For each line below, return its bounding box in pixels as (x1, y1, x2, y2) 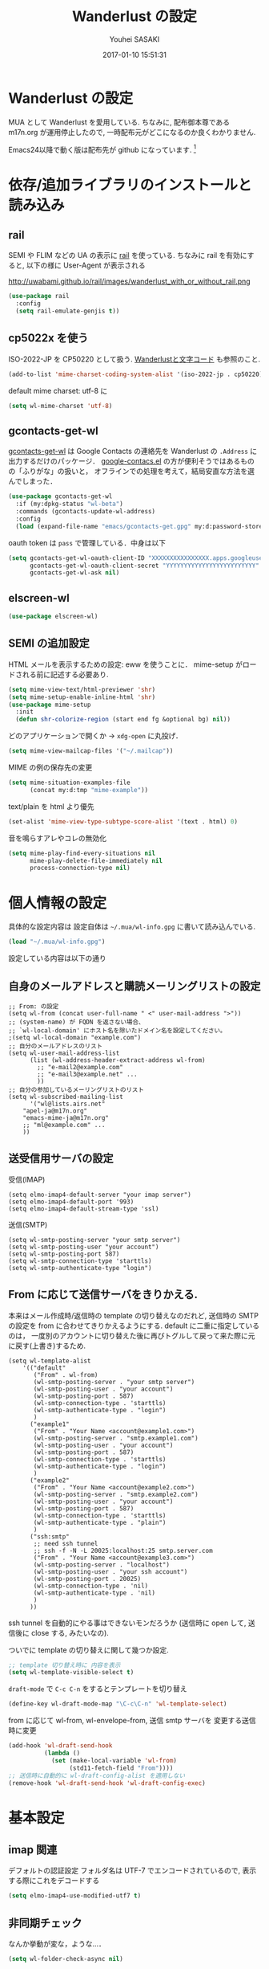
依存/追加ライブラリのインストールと (8, 176, 252, 194)
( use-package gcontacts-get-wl (8, 492, 113, 500)
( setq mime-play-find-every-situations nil (8, 849, 156, 857)
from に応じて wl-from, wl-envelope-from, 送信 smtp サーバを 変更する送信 (8, 1716, 256, 1726)
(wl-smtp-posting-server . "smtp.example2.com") (33, 1490, 199, 1498)
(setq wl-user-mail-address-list (8, 1049, 120, 1057)
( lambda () (43, 1749, 81, 1758)
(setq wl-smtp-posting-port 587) (8, 1250, 120, 1258)
